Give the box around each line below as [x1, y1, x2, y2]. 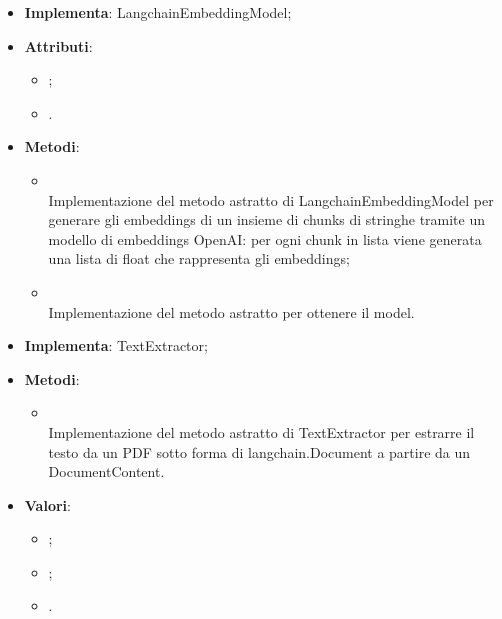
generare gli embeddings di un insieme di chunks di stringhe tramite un [48, 209, 486, 230]
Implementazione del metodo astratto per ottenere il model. [48, 301, 415, 322]
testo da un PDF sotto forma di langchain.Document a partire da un [48, 441, 471, 462]
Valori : [24, 494, 71, 515]
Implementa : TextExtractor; [24, 335, 208, 356]
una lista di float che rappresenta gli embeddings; [48, 248, 350, 269]
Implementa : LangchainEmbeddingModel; [24, 2, 292, 22]
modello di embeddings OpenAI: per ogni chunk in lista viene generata [48, 228, 482, 249]
